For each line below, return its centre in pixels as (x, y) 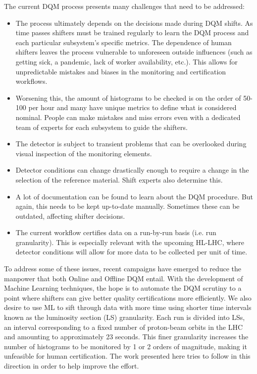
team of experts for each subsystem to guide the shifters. (102, 127)
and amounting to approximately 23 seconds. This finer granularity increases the (126, 337)
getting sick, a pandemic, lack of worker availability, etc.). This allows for (127, 61)
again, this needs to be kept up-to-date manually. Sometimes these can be (128, 206)
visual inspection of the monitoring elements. (84, 153)
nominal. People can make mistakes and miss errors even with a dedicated (128, 117)
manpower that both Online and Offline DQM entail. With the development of (124, 278)
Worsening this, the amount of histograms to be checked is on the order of (128, 97)
